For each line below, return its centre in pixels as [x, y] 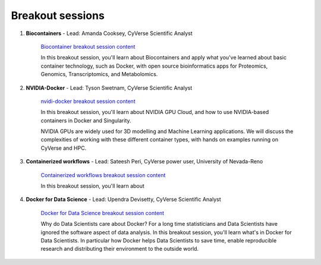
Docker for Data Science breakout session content [103, 213]
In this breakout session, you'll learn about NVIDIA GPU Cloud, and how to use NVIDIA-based [155, 112]
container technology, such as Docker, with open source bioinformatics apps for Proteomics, [154, 66]
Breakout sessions [58, 15]
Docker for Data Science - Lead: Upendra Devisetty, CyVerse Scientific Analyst [123, 200]
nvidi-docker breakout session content [88, 101]
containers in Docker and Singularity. [86, 120]
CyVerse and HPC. [64, 148]
